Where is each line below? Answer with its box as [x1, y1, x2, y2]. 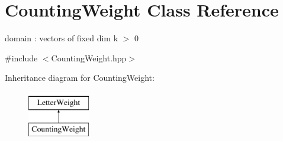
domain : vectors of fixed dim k [5, 32, 118, 44]
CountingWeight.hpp [51, 51, 127, 64]
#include [5, 51, 38, 64]
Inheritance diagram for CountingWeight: [5, 71, 155, 84]
